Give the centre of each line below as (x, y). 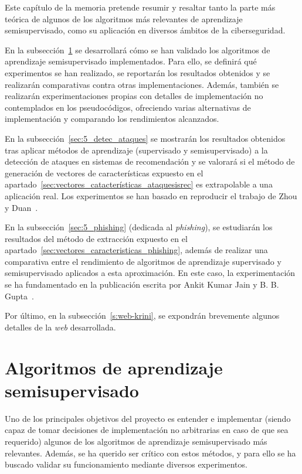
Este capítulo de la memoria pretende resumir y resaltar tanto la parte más (140, 7)
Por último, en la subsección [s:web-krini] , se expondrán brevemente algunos (142, 316)
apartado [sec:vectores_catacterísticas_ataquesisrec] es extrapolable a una (139, 184)
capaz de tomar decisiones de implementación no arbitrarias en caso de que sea (147, 430)
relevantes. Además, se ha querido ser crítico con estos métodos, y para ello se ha (150, 453)
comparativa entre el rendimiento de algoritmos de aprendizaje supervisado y (143, 261)
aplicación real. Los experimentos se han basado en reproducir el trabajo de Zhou (151, 195)
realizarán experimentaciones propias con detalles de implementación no (134, 96)
